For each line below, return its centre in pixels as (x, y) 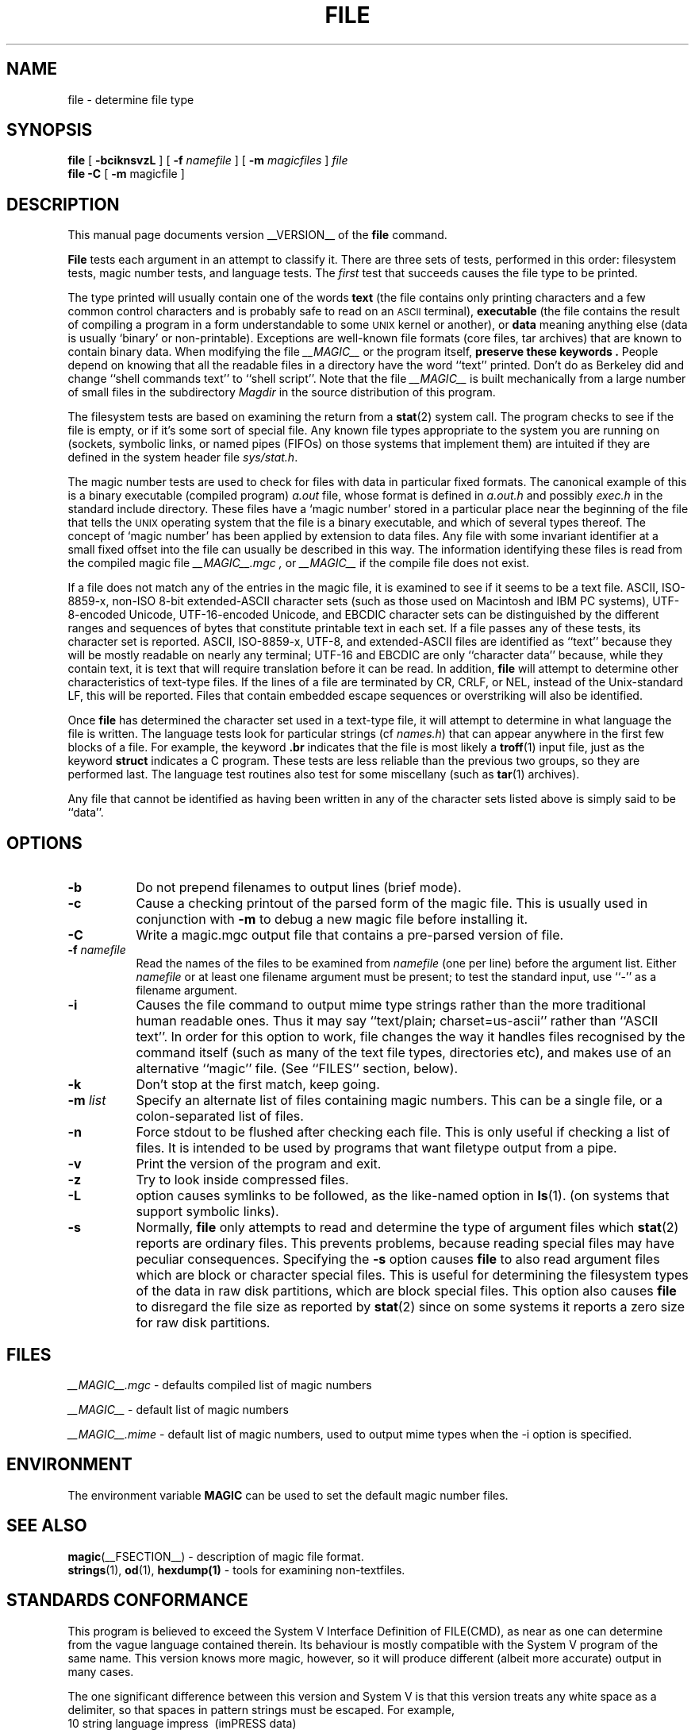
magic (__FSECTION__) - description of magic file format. (216, 1556)
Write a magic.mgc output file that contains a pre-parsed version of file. (350, 935)
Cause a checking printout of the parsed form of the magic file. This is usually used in (392, 904)
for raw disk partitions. (203, 1323)
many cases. (101, 1671)
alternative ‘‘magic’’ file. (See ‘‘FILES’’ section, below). (297, 1069)
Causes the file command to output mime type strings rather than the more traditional (391, 1005)
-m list (87, 1101)
